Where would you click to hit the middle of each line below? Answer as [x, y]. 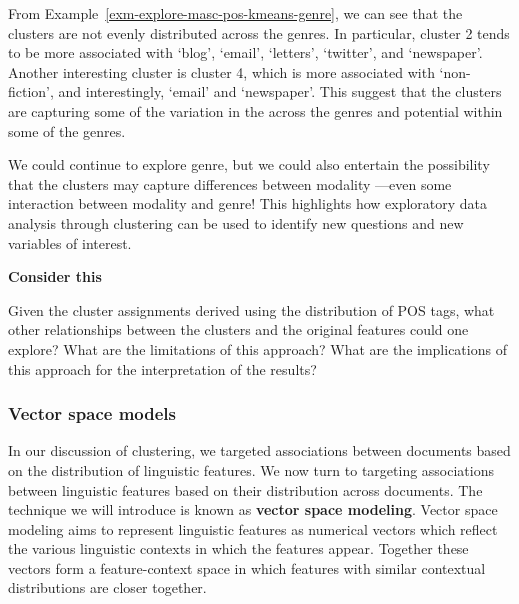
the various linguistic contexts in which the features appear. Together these [238, 548]
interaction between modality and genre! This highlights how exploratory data [248, 203]
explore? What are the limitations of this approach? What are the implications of [257, 348]
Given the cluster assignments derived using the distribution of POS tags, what [251, 309]
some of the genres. [67, 130]
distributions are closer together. [107, 587]
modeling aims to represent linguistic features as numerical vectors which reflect [253, 528]
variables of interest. [70, 242]
